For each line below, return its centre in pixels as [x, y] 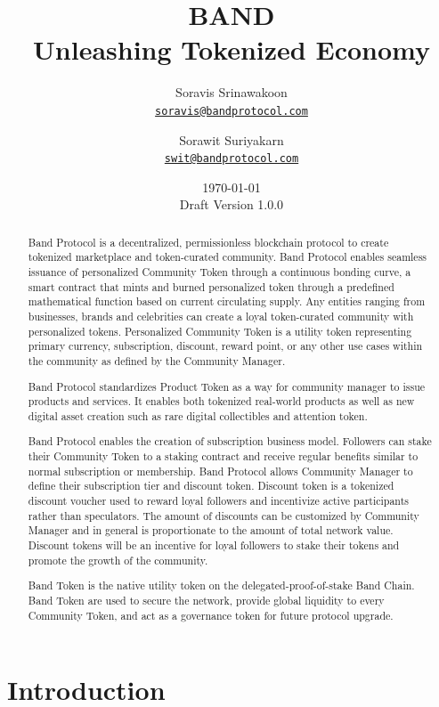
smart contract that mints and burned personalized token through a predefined [211, 286]
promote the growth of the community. [118, 560]
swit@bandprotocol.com [232, 159]
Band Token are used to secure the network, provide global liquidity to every [206, 600]
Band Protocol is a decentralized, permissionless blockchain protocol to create [208, 242]
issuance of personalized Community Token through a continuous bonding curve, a [219, 272]
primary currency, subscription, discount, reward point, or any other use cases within [225, 346]
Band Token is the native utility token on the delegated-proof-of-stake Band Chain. [221, 585]
